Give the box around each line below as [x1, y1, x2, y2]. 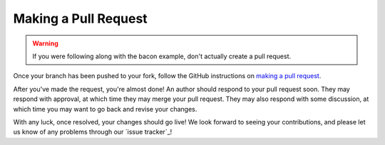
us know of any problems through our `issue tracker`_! [13, 128, 173, 136]
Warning [32, 39, 58, 48]
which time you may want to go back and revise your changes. [13, 104, 197, 113]
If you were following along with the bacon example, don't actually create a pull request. [32, 52, 292, 60]
